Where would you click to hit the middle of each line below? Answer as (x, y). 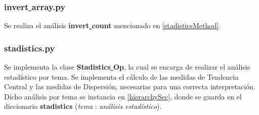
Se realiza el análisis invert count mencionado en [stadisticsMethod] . (113, 25)
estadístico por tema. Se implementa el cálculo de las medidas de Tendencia (121, 76)
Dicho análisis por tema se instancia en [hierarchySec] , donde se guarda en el (123, 96)
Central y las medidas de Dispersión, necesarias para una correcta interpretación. (130, 87)
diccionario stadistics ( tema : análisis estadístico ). (83, 106)
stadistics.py (30, 48)
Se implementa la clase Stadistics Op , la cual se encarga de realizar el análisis (127, 67)
